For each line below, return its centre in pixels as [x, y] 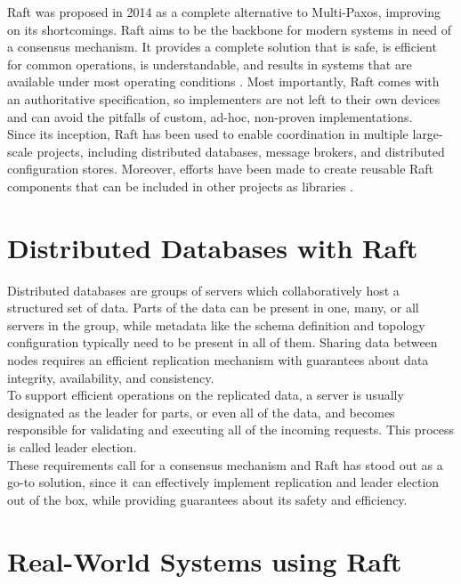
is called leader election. [72, 447]
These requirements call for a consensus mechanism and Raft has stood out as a [225, 464]
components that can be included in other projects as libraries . [180, 186]
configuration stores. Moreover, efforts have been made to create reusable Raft [221, 169]
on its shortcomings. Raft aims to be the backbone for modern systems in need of [229, 29]
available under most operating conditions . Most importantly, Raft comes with [223, 81]
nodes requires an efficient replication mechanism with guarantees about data [218, 360]
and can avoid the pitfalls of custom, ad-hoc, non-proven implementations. [210, 116]
